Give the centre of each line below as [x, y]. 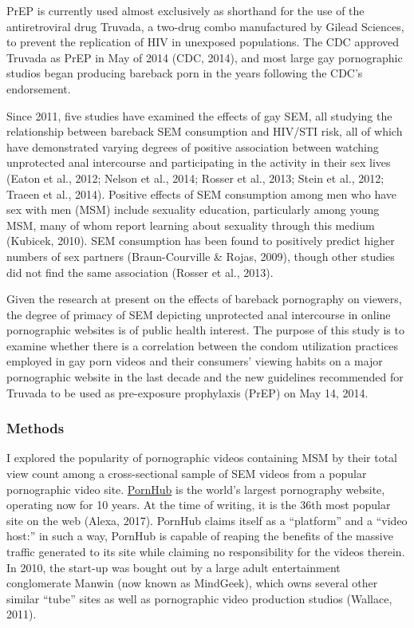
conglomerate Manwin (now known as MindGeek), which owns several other [192, 583]
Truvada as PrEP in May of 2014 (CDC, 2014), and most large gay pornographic [205, 57]
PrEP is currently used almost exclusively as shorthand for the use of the [185, 10]
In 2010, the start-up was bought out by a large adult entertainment [173, 567]
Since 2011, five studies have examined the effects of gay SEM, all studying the [199, 115]
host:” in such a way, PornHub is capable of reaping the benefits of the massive [200, 536]
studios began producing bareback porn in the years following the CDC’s [185, 73]
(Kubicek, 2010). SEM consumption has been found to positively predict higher [201, 241]
